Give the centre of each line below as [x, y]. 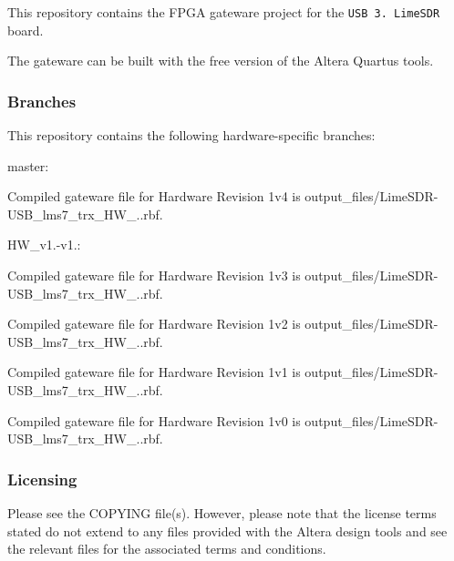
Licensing [42, 479]
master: [28, 165]
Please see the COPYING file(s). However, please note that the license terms [222, 513]
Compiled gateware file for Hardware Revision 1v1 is [154, 372]
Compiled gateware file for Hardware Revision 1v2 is [154, 324]
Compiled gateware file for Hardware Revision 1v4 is [154, 196]
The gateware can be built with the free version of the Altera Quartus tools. [221, 61]
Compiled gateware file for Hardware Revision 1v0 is [154, 420]
